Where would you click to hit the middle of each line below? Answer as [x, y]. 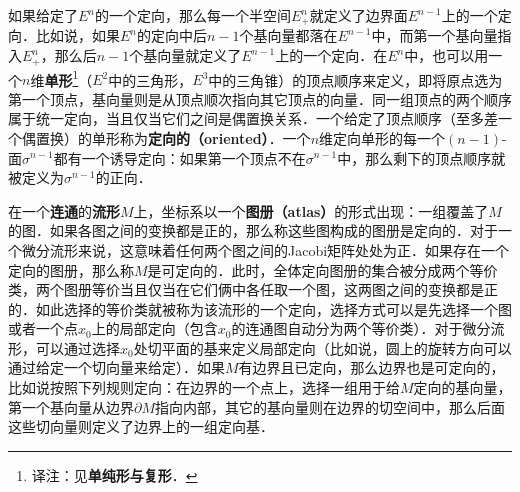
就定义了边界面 [358, 15]
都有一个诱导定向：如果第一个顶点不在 [179, 157]
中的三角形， [150, 79]
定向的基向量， [462, 387]
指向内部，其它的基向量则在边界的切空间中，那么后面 [330, 406]
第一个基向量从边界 [71, 406]
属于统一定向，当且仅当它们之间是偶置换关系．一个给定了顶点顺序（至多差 [253, 118]
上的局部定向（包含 [154, 328]
